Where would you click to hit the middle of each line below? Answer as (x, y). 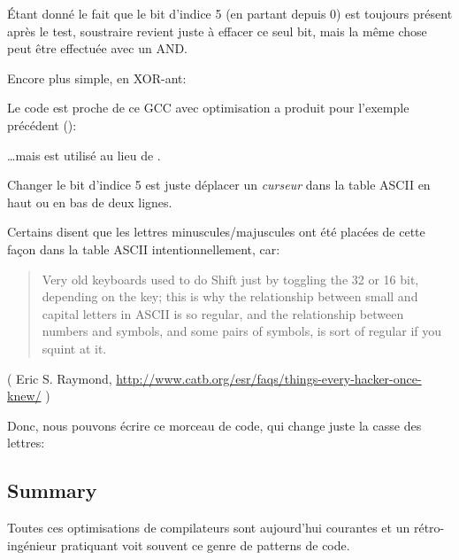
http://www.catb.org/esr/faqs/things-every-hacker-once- (269, 378)
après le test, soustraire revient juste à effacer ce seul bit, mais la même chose (217, 31)
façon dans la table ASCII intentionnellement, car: (144, 249)
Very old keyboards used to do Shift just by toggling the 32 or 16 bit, (230, 279)
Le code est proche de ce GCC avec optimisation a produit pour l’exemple (208, 108)
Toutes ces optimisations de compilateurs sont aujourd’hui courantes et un (209, 528)
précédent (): (42, 124)
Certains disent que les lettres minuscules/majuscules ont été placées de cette (216, 232)
